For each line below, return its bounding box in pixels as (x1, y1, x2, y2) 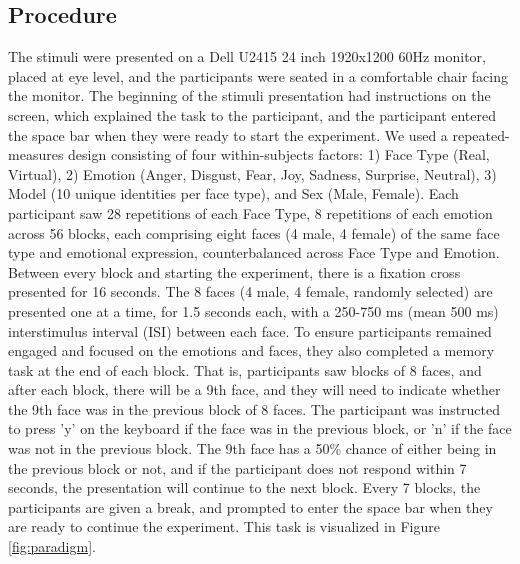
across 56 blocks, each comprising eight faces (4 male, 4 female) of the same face (8, 222, 500, 243)
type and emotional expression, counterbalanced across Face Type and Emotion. (8, 242, 500, 263)
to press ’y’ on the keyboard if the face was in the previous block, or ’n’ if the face (8, 418, 512, 439)
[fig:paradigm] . (8, 536, 96, 557)
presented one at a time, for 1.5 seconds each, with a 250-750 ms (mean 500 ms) (8, 300, 499, 321)
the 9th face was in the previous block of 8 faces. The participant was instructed (8, 398, 501, 419)
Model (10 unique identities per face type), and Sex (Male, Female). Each (8, 183, 459, 204)
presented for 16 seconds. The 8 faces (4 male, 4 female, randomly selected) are (8, 281, 493, 302)
